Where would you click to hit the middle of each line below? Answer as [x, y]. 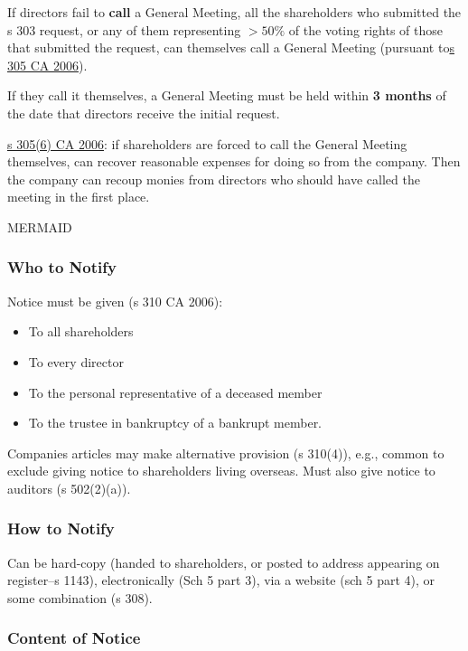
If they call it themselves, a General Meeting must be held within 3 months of [227, 95]
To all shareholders [81, 331]
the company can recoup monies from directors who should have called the [214, 179]
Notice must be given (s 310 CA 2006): [115, 301]
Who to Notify [62, 267]
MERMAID [40, 226]
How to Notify [61, 528]
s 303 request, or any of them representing [124, 29]
